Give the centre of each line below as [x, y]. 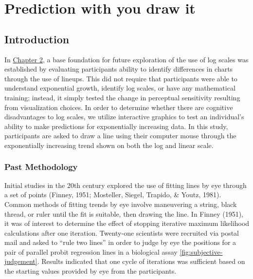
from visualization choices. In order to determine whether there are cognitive [119, 107]
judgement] [21, 261]
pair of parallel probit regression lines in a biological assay [91, 251]
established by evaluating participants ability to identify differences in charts [119, 69]
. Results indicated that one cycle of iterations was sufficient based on [141, 261]
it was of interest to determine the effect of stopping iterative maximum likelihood [127, 223]
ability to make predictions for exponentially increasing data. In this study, [116, 126]
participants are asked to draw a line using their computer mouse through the [120, 136]
